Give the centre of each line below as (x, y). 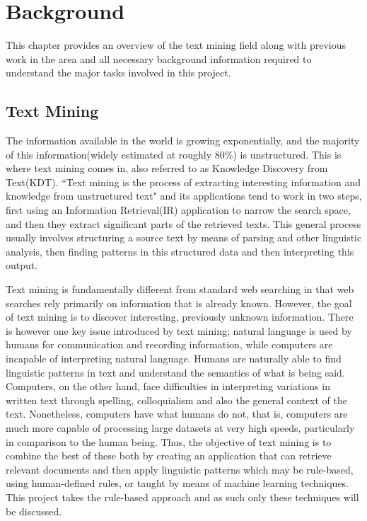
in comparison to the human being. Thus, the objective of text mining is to (169, 441)
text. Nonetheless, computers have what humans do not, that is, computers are (177, 414)
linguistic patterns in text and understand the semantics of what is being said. (175, 372)
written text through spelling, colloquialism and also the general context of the (176, 400)
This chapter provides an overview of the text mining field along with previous (176, 45)
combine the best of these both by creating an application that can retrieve (169, 456)
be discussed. (34, 511)
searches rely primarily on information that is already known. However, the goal (179, 303)
